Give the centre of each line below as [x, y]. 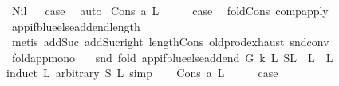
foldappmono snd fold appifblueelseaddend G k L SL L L [172, 57]
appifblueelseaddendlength [76, 26]
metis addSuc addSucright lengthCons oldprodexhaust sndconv [170, 42]
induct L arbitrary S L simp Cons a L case [142, 73]
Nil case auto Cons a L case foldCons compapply [170, 10]
